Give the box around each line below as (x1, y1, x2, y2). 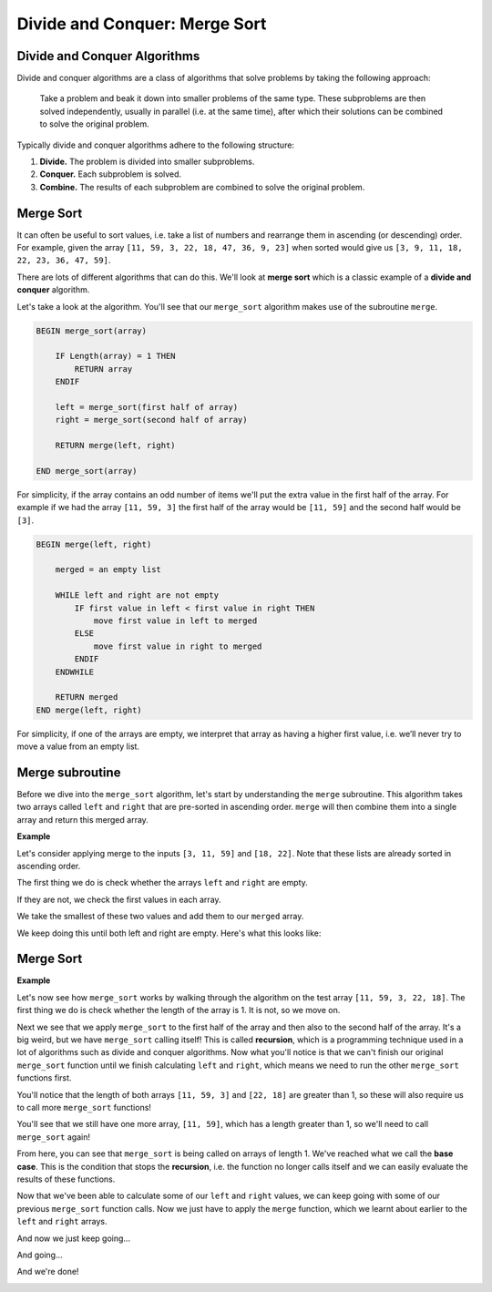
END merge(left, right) (36, 704, 143, 715)
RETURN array (74, 364, 133, 374)
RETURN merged (55, 692, 118, 702)
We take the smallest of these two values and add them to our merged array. (16, 911, 304, 922)
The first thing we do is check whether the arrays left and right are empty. (16, 877, 309, 888)
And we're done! (16, 1266, 79, 1277)
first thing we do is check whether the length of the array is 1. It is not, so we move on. (16, 1005, 341, 1016)
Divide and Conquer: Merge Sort (16, 14, 267, 34)
